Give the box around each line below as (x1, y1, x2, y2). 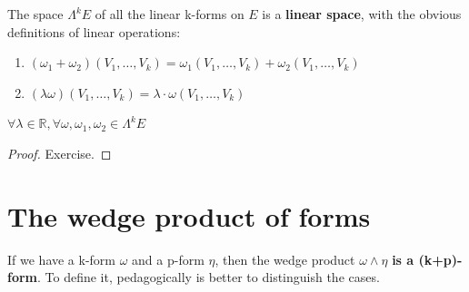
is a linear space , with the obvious (262, 5, 462, 23)
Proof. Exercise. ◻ (7, 143, 112, 162)
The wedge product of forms (7, 197, 371, 234)
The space (7, 5, 64, 23)
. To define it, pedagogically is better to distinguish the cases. (37, 268, 380, 287)
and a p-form (132, 249, 205, 268)
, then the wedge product (215, 249, 355, 268)
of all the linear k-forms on (95, 5, 244, 23)
